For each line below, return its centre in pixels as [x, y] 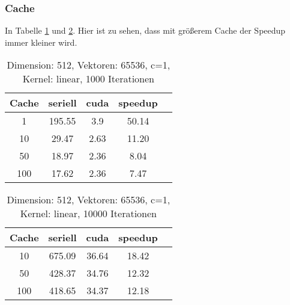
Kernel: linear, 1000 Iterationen [88, 79]
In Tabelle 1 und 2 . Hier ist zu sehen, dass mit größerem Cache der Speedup [145, 30]
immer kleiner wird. [41, 42]
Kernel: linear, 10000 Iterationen [88, 214]
